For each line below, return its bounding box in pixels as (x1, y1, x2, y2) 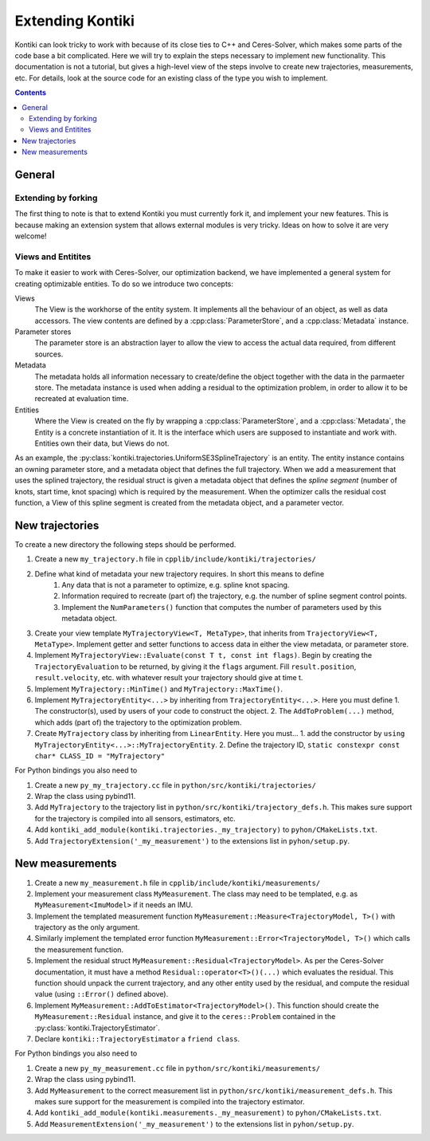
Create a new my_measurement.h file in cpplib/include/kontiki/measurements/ (34, 878, 321, 887)
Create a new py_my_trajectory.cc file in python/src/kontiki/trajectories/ (34, 780, 316, 789)
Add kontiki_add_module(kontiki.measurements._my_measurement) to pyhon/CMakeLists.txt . (34, 1108, 382, 1118)
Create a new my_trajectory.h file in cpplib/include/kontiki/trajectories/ (34, 554, 316, 564)
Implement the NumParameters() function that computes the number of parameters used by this (61, 602, 382, 612)
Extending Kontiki (14, 12, 135, 30)
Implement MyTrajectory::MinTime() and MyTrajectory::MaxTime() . (34, 684, 283, 694)
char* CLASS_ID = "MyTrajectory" (34, 751, 166, 761)
